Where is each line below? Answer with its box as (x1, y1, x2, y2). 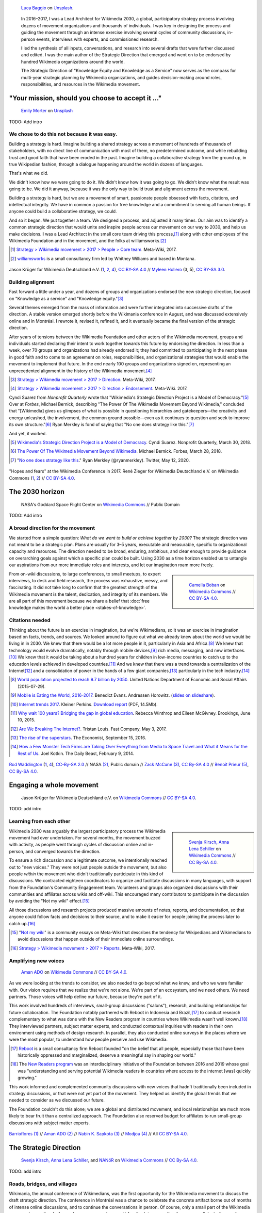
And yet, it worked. (9, 430, 47, 436)
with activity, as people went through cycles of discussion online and (9, 842, 147, 848)
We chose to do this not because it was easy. (9, 131, 117, 138)
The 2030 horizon (9, 488, 65, 496)
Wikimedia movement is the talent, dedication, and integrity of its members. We (9, 591, 168, 597)
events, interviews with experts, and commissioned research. (36, 36, 159, 42)
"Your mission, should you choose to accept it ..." (9, 94, 162, 102)
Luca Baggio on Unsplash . (21, 5, 74, 11)
